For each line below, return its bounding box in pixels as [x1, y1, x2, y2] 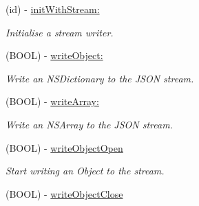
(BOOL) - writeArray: [6, 94, 99, 108]
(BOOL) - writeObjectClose [6, 186, 123, 201]
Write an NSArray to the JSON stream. [6, 117, 173, 131]
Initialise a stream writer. [6, 25, 114, 39]
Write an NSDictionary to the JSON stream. [6, 71, 194, 85]
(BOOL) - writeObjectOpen [6, 140, 123, 154]
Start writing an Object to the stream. [6, 163, 165, 178]
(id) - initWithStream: [6, 2, 100, 16]
